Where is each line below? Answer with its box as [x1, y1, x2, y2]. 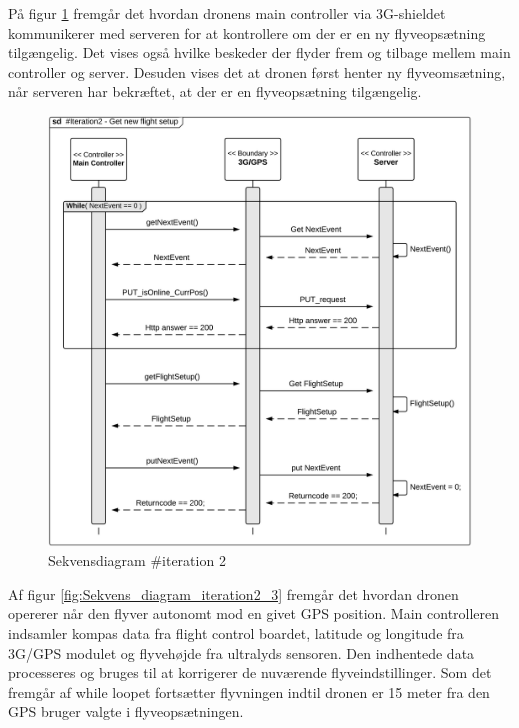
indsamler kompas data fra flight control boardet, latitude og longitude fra [8, 623, 464, 644]
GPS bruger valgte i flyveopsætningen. [8, 701, 244, 722]
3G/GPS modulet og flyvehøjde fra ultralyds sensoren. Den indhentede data [8, 642, 475, 663]
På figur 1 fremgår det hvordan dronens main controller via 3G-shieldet [8, 3, 446, 23]
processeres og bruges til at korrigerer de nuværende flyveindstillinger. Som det [8, 662, 492, 683]
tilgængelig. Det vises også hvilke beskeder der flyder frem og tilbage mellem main [8, 42, 511, 63]
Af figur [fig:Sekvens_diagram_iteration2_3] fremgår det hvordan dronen [8, 583, 459, 604]
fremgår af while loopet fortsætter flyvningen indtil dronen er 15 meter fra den [8, 681, 490, 702]
